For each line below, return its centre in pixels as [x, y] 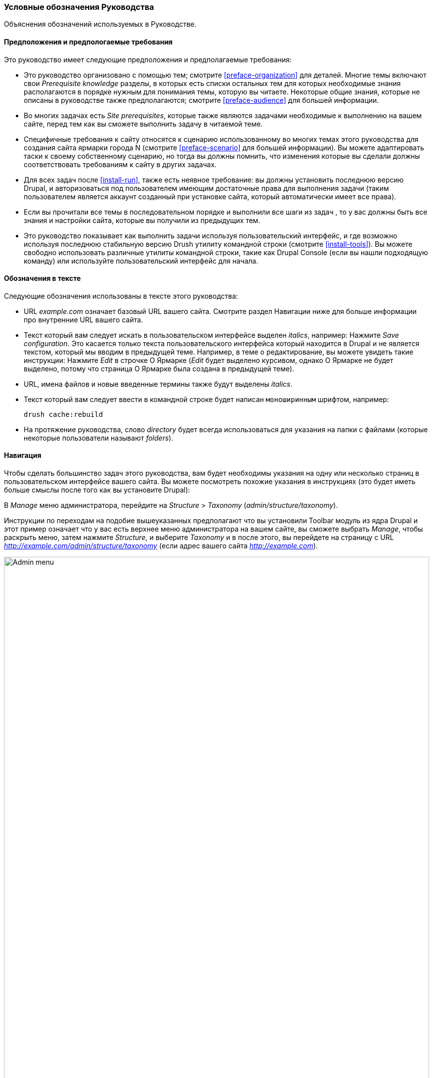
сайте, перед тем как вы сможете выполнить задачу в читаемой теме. [143, 124]
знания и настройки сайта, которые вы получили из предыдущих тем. [142, 220]
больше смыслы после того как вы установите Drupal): [97, 490]
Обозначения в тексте [43, 278]
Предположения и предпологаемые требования [88, 42]
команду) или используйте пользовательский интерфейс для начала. [141, 261]
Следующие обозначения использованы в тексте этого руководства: [121, 296]
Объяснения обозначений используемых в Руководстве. [100, 24]
